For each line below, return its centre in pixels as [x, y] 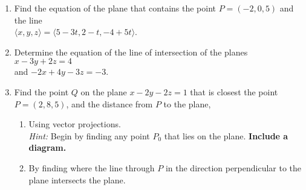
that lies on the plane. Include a [226, 135]
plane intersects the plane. [77, 179]
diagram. [47, 147]
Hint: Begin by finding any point [89, 135]
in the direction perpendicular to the [233, 167]
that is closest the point [234, 91]
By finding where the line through [92, 167]
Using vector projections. [75, 124]
